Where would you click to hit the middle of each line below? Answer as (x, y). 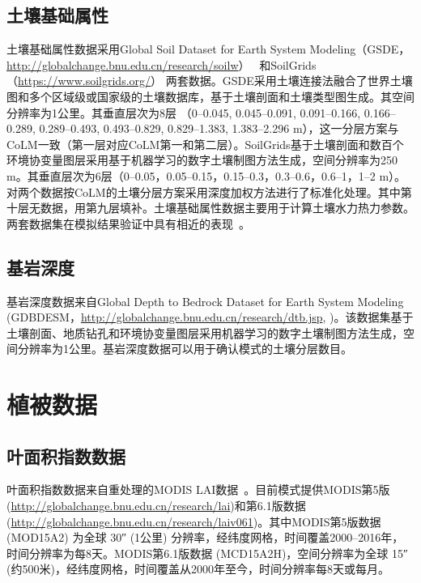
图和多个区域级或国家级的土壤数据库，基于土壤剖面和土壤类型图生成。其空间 (210, 96)
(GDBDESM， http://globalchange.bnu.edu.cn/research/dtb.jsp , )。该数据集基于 (210, 317)
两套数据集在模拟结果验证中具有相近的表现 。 (128, 223)
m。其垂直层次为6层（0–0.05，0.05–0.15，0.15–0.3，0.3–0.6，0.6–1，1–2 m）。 (206, 175)
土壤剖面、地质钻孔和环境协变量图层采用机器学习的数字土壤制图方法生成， (205, 332)
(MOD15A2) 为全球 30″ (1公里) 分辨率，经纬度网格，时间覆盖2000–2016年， (205, 537)
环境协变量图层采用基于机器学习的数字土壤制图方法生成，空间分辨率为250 (202, 160)
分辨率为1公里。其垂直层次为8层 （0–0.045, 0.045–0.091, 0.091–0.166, (184, 112)
